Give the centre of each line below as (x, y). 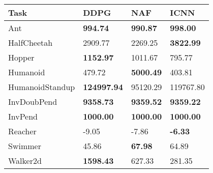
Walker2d (25, 161)
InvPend (23, 116)
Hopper (21, 57)
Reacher (22, 131)
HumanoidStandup (42, 87)
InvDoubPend (33, 102)
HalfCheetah (31, 42)
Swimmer (25, 146)
